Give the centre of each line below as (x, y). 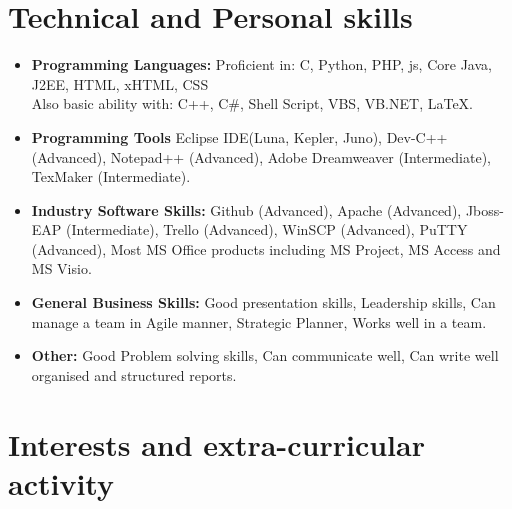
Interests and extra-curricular (216, 443)
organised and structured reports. (134, 374)
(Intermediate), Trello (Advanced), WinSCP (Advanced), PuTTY (267, 229)
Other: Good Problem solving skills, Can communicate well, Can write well (265, 355)
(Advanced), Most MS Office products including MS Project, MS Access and (266, 248)
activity (61, 482)
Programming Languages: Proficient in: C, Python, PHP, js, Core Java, (261, 64)
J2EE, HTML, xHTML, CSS (120, 83)
